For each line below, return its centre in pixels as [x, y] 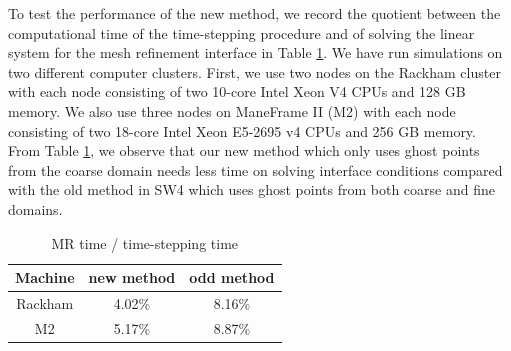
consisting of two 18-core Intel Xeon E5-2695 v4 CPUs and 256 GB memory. [242, 130]
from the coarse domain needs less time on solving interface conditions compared [255, 169]
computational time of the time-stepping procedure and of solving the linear [241, 32]
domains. [35, 208]
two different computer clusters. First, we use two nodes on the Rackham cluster [254, 71]
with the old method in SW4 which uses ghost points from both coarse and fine [251, 189]
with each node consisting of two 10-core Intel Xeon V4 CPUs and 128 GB [237, 91]
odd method [232, 277]
